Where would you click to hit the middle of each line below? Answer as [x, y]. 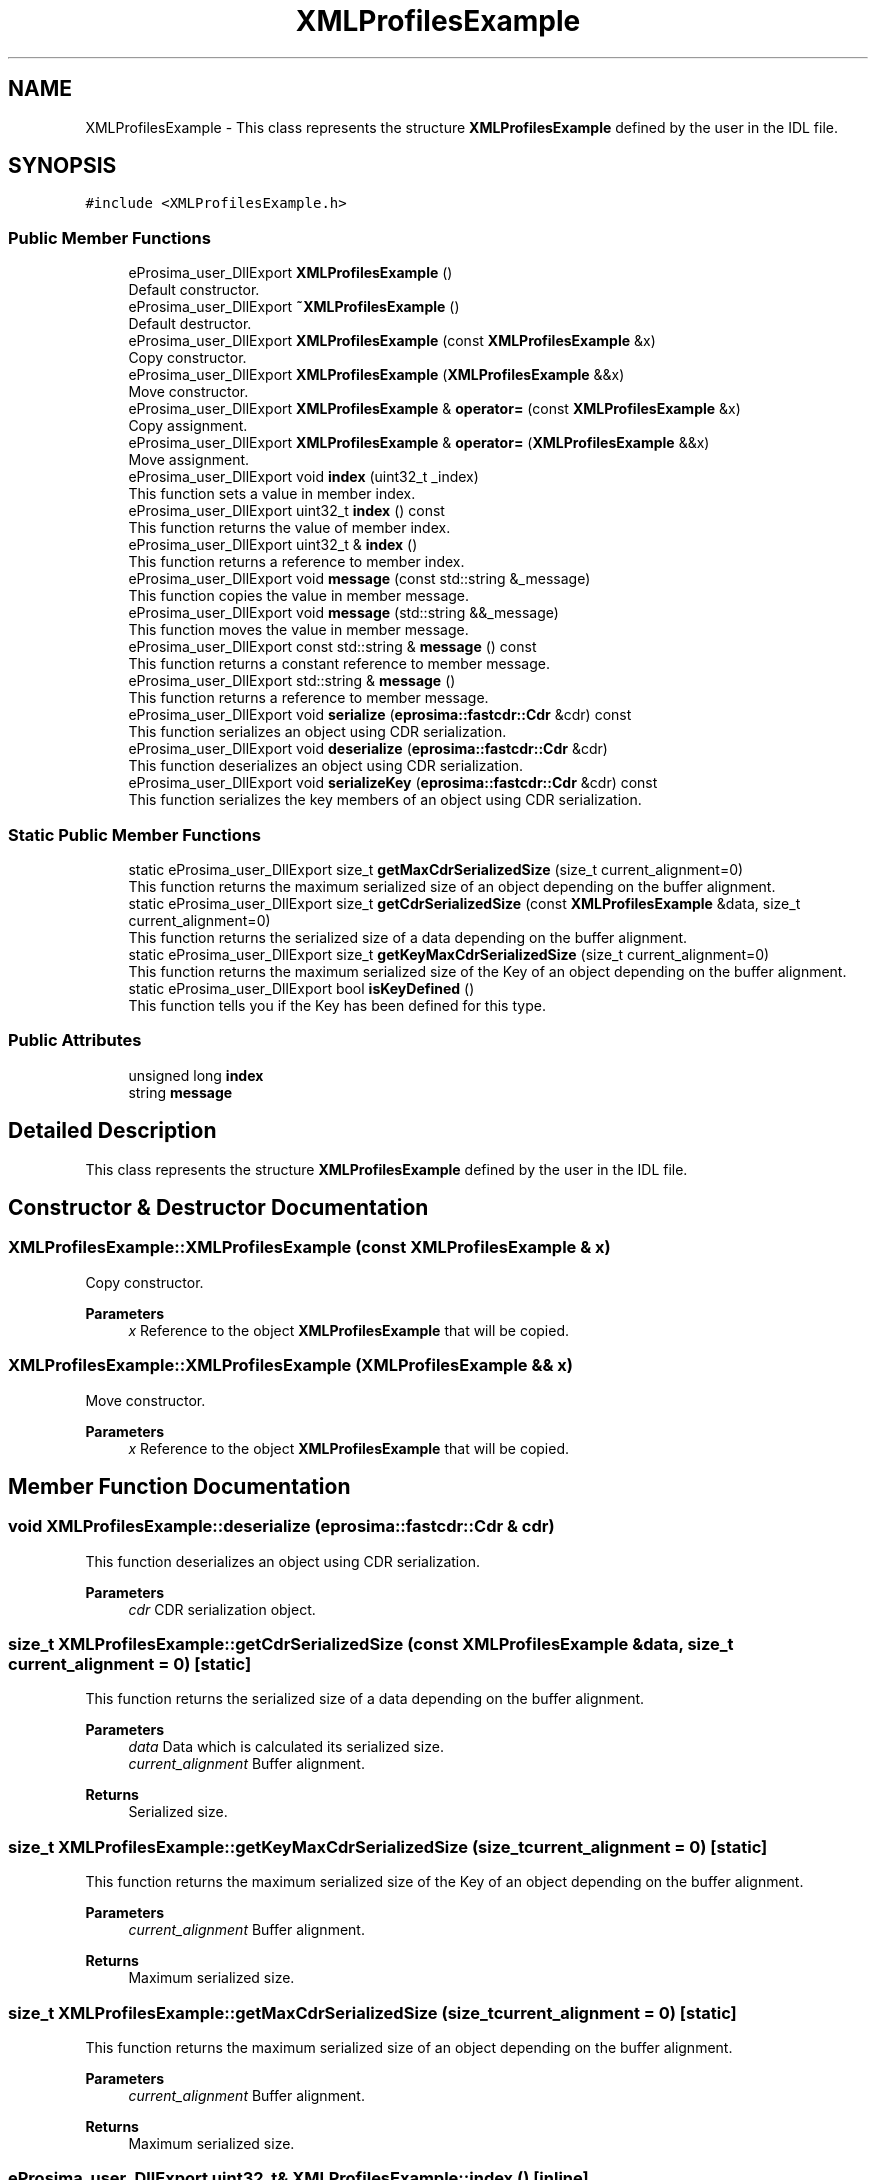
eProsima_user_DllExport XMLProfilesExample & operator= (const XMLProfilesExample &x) [434, 409]
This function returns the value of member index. [289, 528]
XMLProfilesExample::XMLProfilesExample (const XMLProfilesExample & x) [309, 1247]
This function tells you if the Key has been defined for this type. [337, 1005]
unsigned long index [196, 1075]
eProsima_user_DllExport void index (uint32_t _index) [303, 477]
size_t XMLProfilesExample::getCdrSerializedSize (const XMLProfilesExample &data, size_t [371, 1644]
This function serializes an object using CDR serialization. [317, 732]
